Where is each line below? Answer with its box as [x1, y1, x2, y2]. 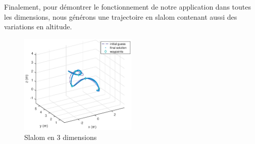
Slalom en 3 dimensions [24, 131, 97, 142]
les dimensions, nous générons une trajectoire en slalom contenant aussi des [4, 11, 237, 22]
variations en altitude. [4, 21, 72, 32]
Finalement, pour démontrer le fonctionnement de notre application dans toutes [4, 2, 251, 12]
